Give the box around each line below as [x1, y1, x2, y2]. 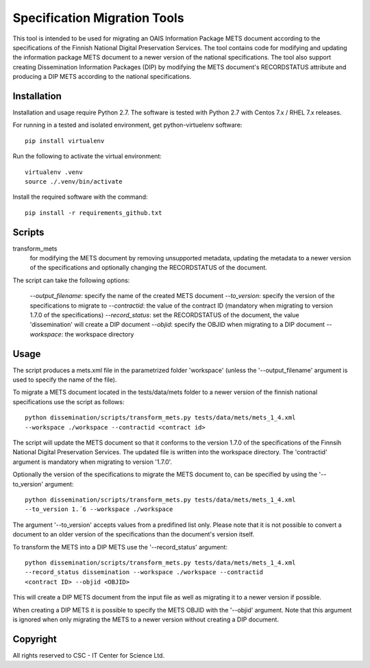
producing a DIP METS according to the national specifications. [12, 73, 192, 81]
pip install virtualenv [25, 137, 105, 145]
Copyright [12, 633, 58, 645]
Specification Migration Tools [12, 10, 184, 25]
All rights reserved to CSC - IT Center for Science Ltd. [12, 651, 164, 659]
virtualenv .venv [25, 168, 83, 176]
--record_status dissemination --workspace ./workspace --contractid [25, 569, 264, 576]
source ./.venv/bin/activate [25, 177, 123, 185]
